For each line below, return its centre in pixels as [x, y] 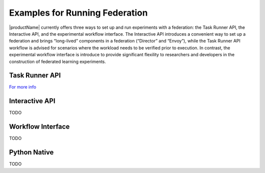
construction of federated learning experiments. [58, 62]
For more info [23, 87]
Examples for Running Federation [79, 13]
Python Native [31, 152]
